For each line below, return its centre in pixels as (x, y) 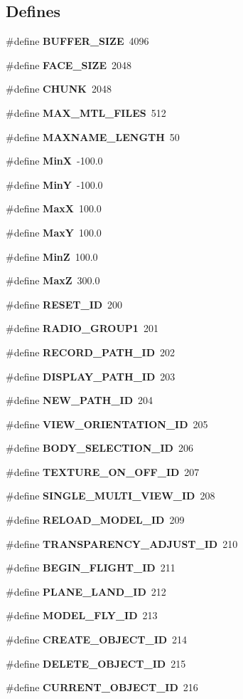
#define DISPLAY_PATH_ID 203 (91, 376)
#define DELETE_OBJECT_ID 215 (96, 663)
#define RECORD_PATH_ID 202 (91, 352)
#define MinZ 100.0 (52, 256)
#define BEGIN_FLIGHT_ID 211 (91, 568)
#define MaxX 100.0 (54, 208)
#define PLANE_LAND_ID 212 (86, 591)
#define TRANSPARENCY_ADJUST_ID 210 (122, 543)
